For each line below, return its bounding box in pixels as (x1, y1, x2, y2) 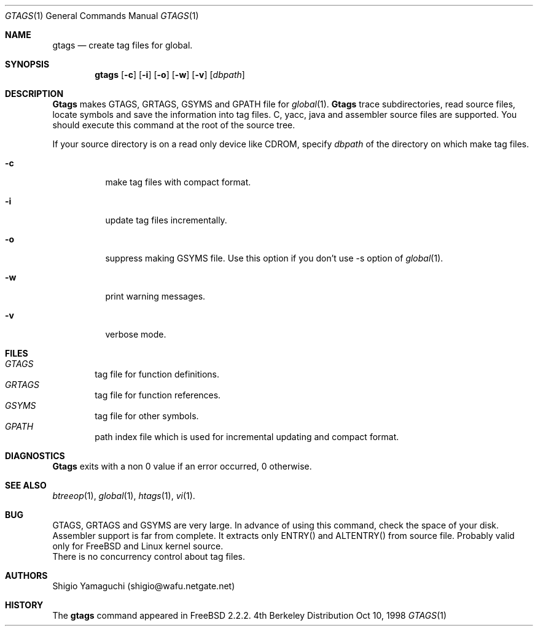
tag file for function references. (95, 390, 221, 400)
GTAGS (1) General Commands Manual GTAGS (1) (5, 10, 199, 21)
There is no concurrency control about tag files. (52, 551, 245, 562)
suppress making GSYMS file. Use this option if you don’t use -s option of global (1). (105, 253, 443, 263)
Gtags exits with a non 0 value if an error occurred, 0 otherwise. (52, 461, 312, 471)
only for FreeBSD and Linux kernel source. (52, 541, 224, 551)
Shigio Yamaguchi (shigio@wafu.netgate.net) (52, 581, 235, 591)
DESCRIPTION (5, 88, 64, 99)
